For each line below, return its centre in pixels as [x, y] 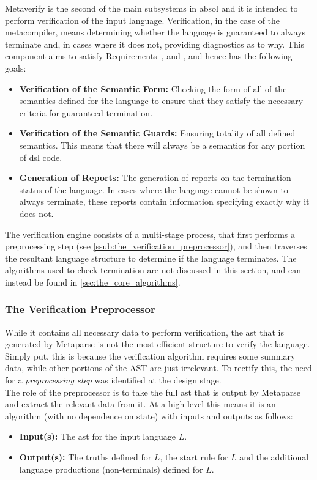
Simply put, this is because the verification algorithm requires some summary [150, 356]
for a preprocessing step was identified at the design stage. [113, 380]
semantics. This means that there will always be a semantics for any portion [162, 145]
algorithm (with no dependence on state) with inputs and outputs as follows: [149, 415]
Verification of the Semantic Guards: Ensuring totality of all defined [157, 133]
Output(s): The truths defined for [85, 457]
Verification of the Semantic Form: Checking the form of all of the [153, 88]
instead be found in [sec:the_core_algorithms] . [93, 282]
